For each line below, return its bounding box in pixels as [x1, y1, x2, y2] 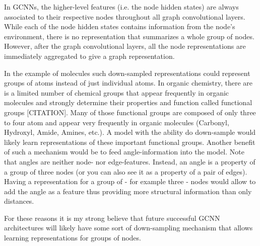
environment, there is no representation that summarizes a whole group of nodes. [4, 31, 254, 41]
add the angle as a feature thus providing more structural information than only [4, 186, 252, 196]
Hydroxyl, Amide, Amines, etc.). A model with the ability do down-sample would [4, 127, 256, 137]
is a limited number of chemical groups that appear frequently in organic [4, 87, 229, 98]
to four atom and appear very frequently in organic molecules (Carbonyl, [4, 117, 229, 127]
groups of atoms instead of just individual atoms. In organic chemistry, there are [4, 77, 253, 88]
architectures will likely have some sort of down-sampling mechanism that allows [4, 222, 253, 233]
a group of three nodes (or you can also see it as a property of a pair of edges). [4, 166, 247, 177]
